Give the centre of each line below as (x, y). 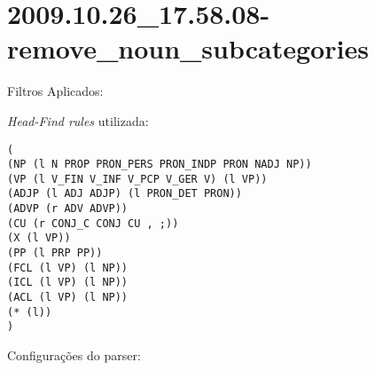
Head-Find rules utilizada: (78, 120)
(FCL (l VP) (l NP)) (68, 268)
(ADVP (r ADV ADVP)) (68, 209)
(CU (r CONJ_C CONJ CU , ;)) (93, 223)
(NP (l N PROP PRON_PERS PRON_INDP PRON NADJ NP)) (160, 165)
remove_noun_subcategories (188, 48)
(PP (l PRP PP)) (55, 253)
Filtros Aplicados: (55, 91)
